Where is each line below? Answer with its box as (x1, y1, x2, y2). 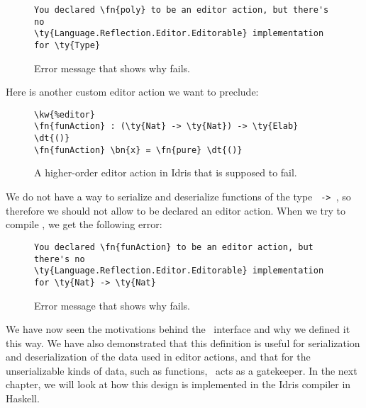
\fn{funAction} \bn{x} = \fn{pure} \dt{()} (34, 144, 243, 155)
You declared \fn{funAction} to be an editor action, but (34, 242, 314, 252)
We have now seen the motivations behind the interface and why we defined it (6, 322, 350, 336)
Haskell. (6, 391, 40, 406)
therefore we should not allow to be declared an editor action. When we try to (6, 203, 345, 217)
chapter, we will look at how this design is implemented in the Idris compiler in (6, 377, 351, 392)
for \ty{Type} (34, 40, 101, 50)
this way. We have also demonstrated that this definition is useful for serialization (6, 335, 360, 350)
